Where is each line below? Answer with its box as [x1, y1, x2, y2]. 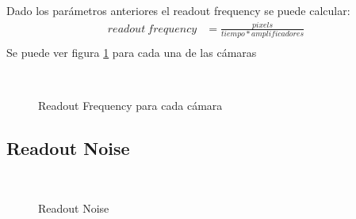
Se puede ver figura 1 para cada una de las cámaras [6, 44, 257, 61]
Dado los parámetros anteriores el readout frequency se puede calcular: [6, 2, 350, 18]
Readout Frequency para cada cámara [38, 97, 223, 114]
